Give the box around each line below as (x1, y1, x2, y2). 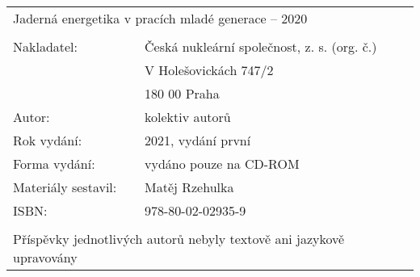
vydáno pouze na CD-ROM (145, 154, 300, 173)
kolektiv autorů (145, 107, 231, 126)
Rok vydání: (13, 131, 82, 149)
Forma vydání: (13, 154, 95, 173)
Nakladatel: (13, 37, 78, 56)
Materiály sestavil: (13, 178, 117, 196)
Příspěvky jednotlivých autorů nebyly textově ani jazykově (13, 229, 345, 248)
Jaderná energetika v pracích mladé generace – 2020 (13, 9, 308, 27)
